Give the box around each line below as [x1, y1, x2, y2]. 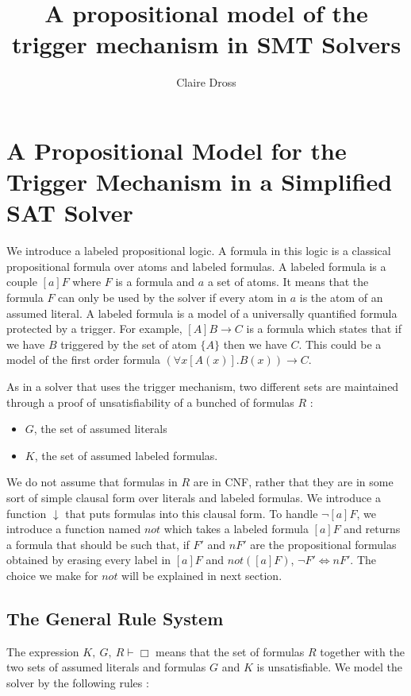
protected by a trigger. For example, [6, 320, 182, 337]
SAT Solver [6, 196, 133, 229]
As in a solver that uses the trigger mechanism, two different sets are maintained [6, 377, 399, 394]
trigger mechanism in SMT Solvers [11, 28, 401, 60]
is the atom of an [299, 289, 383, 305]
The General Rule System [6, 605, 224, 630]
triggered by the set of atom [60, 335, 197, 352]
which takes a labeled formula [163, 520, 309, 537]
